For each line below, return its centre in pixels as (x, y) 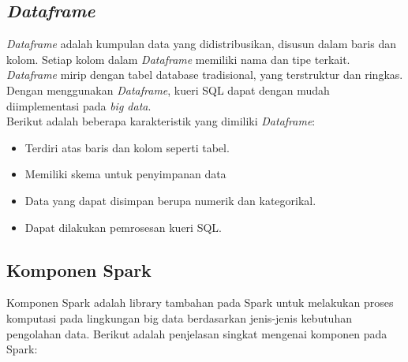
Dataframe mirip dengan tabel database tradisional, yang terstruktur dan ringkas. (205, 75)
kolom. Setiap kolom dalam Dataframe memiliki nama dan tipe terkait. (178, 59)
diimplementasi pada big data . (79, 105)
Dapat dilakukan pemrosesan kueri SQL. (123, 227)
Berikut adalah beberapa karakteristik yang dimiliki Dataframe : (161, 121)
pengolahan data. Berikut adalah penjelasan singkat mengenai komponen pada (197, 333)
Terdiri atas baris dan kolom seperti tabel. (127, 147)
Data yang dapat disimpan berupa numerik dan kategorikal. (170, 200)
